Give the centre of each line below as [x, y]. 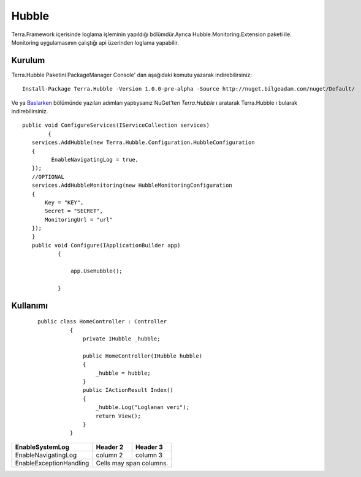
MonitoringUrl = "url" [79, 220]
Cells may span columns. [132, 463]
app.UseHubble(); [97, 271]
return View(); [118, 416]
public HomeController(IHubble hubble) [142, 356]
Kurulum [28, 60]
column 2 [109, 455]
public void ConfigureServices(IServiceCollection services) [116, 125]
